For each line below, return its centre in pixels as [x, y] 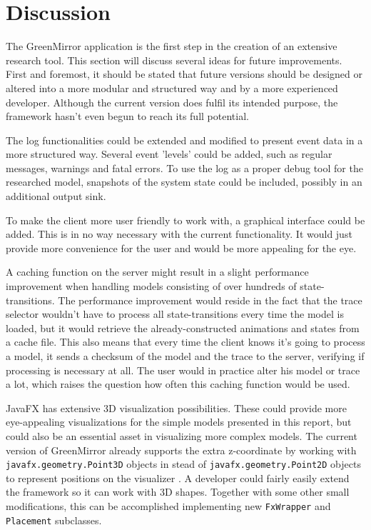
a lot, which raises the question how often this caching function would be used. [178, 384]
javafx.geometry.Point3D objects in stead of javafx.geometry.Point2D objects [183, 464]
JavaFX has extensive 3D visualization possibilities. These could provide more [176, 407]
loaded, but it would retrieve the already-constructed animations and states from [183, 327]
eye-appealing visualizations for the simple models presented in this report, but [179, 422]
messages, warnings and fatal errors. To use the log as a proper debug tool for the [184, 167]
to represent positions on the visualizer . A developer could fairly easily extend [178, 477]
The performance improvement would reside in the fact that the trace [210, 300]
